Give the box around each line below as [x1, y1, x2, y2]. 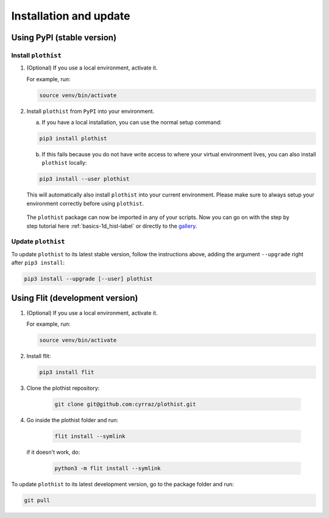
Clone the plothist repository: [26, 384, 100, 392]
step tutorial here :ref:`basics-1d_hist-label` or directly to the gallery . [26, 222, 197, 229]
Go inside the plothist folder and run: [26, 416, 119, 423]
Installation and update [11, 9, 130, 23]
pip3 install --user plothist [39, 176, 130, 182]
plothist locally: [41, 159, 87, 167]
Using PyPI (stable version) [11, 32, 117, 43]
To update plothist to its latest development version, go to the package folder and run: [11, 480, 234, 487]
